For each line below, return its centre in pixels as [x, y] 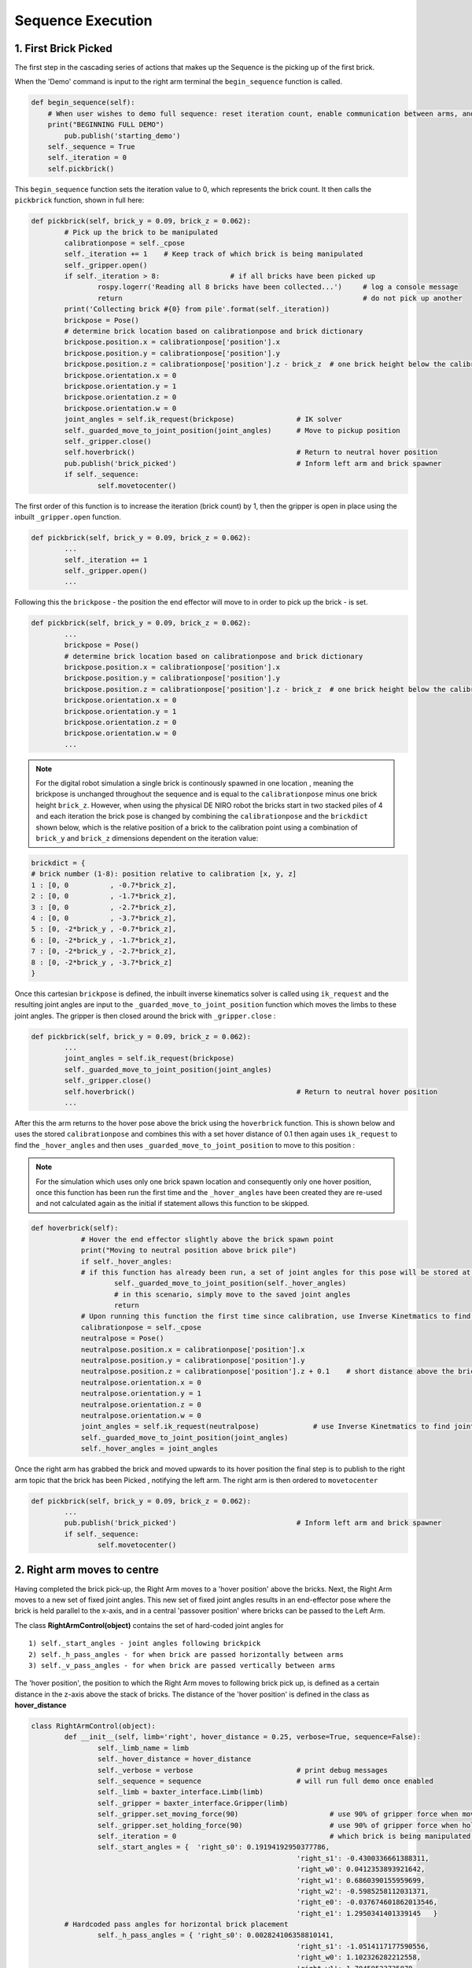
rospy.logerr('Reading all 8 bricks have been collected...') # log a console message [278, 287]
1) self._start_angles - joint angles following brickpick [145, 1644]
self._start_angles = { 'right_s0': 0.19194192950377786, [214, 1847]
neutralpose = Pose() [122, 1339]
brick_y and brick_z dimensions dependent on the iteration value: [147, 838]
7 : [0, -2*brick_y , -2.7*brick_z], [104, 951]
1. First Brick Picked [64, 48]
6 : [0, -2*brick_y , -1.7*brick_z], [104, 940]
